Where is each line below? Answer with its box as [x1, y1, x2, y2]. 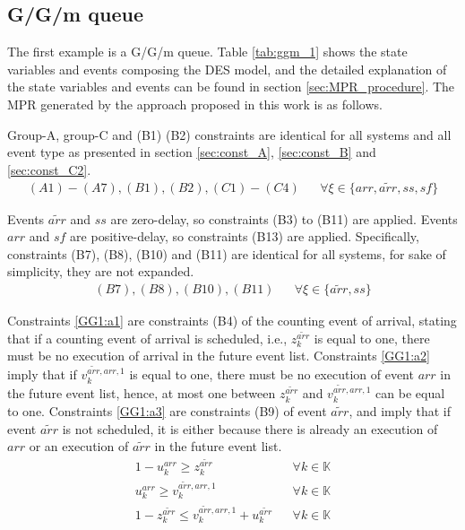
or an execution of [29, 437, 129, 456]
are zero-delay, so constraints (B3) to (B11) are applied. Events [110, 209, 458, 228]
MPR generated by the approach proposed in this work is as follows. [7, 94, 383, 113]
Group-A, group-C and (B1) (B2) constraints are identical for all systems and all [7, 125, 452, 143]
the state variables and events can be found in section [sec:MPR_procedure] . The [7, 77, 455, 96]
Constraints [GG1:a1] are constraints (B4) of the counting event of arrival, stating [7, 311, 457, 330]
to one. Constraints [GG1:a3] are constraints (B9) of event [7, 401, 327, 420]
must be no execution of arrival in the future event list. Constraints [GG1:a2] [7, 346, 431, 365]
